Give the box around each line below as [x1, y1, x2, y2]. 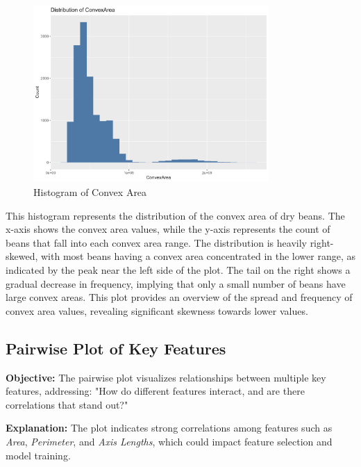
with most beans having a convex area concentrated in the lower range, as [41, 249, 356, 263]
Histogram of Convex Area [33, 184, 147, 199]
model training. [6, 448, 71, 462]
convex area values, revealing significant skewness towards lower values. [6, 303, 308, 318]
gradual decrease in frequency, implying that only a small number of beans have [6, 276, 346, 290]
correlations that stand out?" [6, 397, 128, 411]
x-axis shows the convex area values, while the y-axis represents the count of [6, 222, 330, 236]
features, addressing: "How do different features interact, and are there [6, 384, 305, 398]
